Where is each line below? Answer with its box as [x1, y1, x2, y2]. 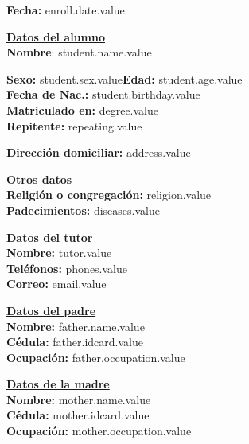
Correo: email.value [6, 275, 107, 292]
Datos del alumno [6, 28, 105, 45]
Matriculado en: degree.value [6, 101, 158, 118]
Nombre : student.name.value [6, 44, 152, 60]
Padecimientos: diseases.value [6, 201, 160, 218]
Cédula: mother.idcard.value [6, 407, 150, 423]
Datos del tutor [6, 228, 93, 245]
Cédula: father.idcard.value [6, 333, 143, 350]
